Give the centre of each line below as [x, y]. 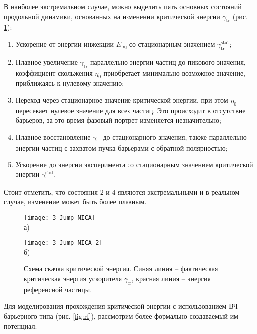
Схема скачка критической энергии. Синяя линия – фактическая [121, 268]
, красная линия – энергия [171, 278]
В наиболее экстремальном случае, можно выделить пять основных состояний [123, 6]
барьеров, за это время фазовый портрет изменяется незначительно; [119, 120]
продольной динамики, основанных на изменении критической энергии [112, 16]
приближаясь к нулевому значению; [70, 83]
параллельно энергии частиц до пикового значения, [168, 62]
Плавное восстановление [53, 136]
